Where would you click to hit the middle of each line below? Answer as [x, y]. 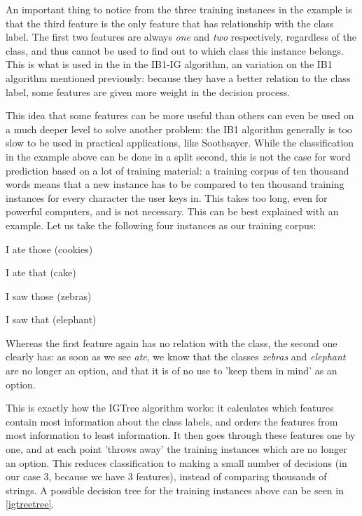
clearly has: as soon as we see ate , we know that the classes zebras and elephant [176, 357]
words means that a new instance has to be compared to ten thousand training [175, 184]
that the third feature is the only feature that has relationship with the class [170, 23]
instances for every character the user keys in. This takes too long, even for [167, 197]
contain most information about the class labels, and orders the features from [172, 421]
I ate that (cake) [41, 272]
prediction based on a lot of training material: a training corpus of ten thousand [177, 170]
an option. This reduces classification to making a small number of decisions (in [176, 462]
